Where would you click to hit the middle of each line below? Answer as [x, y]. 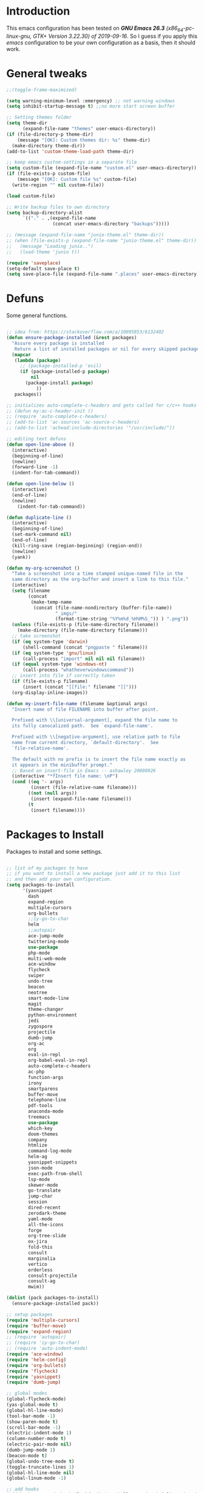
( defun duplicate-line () [39, 518]
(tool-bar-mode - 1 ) [31, 1416]
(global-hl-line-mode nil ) [40, 1473]
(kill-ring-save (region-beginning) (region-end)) [77, 546]
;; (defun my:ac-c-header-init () [50, 411]
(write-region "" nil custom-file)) [58, 185]
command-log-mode [50, 1151]
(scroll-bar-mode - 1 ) [34, 1427]
